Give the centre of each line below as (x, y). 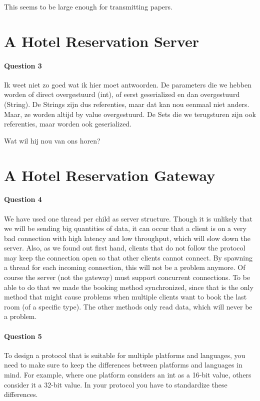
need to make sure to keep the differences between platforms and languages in (123, 365)
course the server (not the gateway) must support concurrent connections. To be (127, 277)
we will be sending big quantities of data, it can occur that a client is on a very (125, 228)
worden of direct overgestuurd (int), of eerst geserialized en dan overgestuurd (122, 94)
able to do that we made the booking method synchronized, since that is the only (129, 287)
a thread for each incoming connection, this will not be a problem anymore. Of (125, 267)
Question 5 (23, 336)
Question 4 (23, 199)
